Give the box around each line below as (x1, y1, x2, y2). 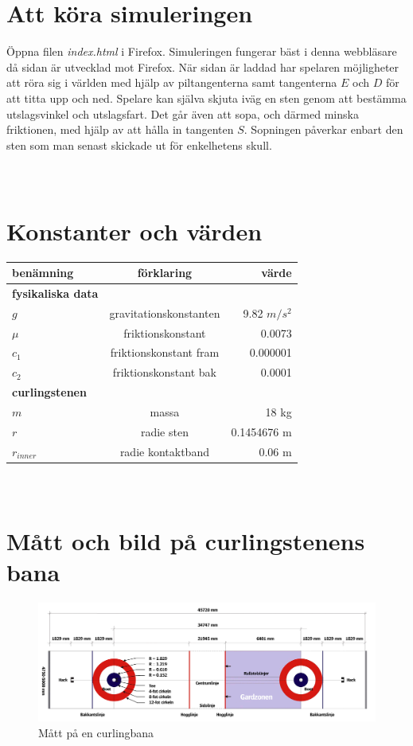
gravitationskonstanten (109, 304, 220, 321)
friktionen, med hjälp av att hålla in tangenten (6, 121, 234, 138)
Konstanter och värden (6, 214, 263, 247)
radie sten (140, 423, 189, 439)
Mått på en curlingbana (38, 724, 154, 740)
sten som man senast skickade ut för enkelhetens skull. (6, 136, 272, 153)
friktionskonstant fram (110, 344, 220, 361)
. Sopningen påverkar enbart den (244, 121, 403, 138)
